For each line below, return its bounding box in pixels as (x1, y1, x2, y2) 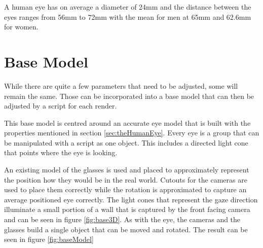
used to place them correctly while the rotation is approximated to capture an (4, 184, 247, 195)
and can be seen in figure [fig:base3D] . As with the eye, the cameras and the (4, 214, 241, 225)
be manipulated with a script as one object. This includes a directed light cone (4, 137, 248, 148)
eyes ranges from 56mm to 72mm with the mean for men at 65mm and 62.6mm (4, 11, 251, 22)
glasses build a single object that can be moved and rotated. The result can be (4, 224, 248, 234)
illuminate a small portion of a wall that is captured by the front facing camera (4, 204, 250, 215)
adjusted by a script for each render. (4, 100, 117, 111)
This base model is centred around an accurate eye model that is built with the (4, 117, 251, 128)
